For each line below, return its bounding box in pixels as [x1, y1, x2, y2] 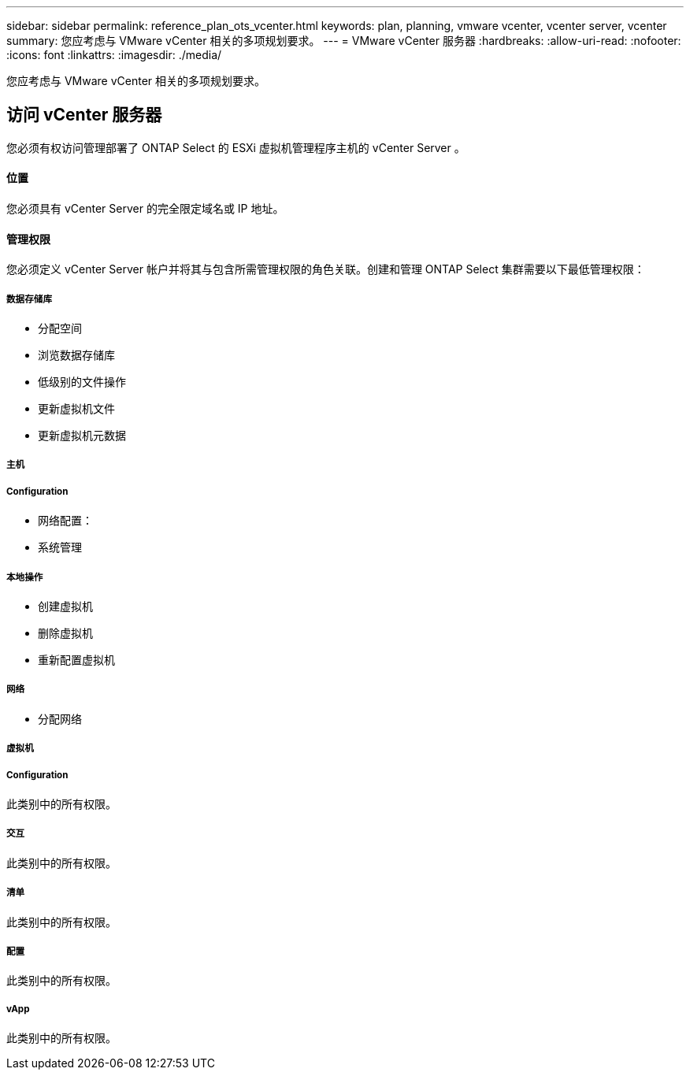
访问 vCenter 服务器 [6, 105, 162, 125]
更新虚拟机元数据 [38, 429, 126, 443]
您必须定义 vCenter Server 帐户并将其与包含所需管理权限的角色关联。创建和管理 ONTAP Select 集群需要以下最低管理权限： [6, 262, 645, 276]
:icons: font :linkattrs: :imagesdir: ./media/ [6, 48, 222, 61]
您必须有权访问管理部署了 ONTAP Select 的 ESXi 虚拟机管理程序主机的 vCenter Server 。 [6, 140, 466, 154]
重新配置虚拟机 [38, 653, 115, 667]
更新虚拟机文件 [38, 402, 115, 416]
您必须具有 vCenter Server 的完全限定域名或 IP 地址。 [6, 202, 284, 216]
